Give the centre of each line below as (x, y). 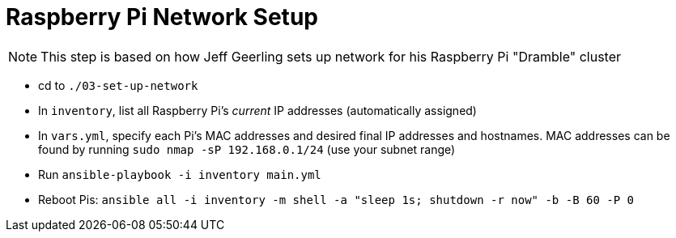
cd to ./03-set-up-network (118, 85)
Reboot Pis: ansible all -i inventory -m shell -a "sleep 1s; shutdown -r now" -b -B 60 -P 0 (336, 199)
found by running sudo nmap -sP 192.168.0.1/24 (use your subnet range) (247, 149)
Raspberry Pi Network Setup (162, 17)
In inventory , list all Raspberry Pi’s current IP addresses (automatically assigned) (257, 110)
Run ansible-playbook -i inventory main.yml (180, 174)
